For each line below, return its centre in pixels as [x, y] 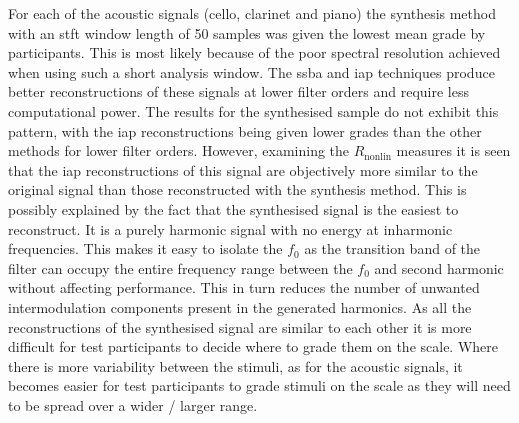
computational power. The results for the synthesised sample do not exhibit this [253, 110]
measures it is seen [453, 150]
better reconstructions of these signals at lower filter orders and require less [238, 91]
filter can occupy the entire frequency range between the [180, 267]
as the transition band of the [392, 248]
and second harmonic [439, 267]
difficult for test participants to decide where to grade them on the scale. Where [253, 346]
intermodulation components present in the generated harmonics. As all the [240, 306]
